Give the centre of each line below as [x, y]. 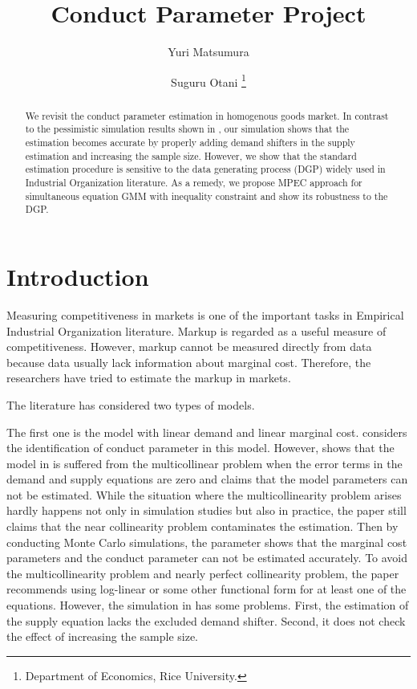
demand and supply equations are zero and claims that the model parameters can [207, 479]
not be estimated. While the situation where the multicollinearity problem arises [204, 494]
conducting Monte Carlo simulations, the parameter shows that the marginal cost [207, 542]
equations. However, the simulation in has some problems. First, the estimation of [208, 605]
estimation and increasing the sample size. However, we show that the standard [191, 155]
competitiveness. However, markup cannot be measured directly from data [189, 347]
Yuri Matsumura [208, 52]
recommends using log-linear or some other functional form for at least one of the [206, 589]
